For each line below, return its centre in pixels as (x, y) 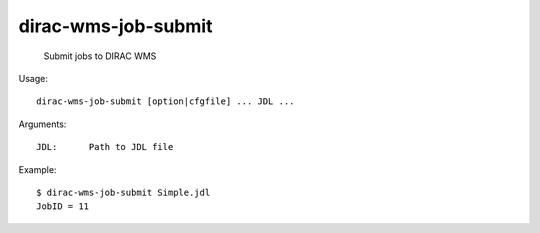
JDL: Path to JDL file (105, 147)
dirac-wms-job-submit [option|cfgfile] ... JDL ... (165, 101)
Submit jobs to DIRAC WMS (100, 56)
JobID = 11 (63, 206)
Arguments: (42, 124)
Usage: (33, 78)
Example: (37, 169)
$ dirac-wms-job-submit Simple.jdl (123, 192)
